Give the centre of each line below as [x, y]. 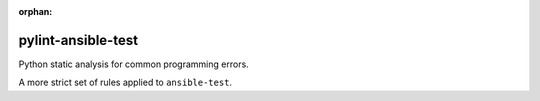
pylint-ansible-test [78, 40]
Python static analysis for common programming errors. [133, 64]
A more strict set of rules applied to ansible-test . [125, 82]
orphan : [35, 11]
